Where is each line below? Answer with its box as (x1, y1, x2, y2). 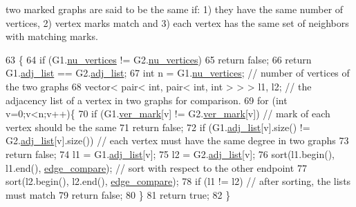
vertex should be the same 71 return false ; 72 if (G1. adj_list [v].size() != (6, 119, 310, 134)
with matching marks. (6, 29, 98, 43)
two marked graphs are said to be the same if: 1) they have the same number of (6, 2, 344, 16)
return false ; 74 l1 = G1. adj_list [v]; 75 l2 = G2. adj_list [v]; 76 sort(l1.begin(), (6, 146, 335, 161)
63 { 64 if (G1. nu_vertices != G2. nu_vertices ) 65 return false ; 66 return (6, 52, 312, 66)
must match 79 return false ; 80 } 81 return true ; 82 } (6, 187, 231, 201)
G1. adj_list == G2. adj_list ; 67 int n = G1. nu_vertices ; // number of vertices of (6, 66, 350, 80)
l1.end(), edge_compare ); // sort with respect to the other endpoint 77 (6, 160, 307, 175)
